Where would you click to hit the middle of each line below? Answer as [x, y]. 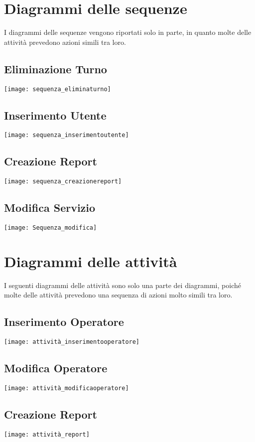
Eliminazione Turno [56, 69]
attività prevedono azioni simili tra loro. [65, 42]
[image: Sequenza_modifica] [51, 228]
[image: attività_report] [47, 434]
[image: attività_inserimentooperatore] [72, 342]
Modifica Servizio [50, 208]
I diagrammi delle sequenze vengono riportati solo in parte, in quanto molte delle [128, 32]
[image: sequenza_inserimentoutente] [66, 135]
